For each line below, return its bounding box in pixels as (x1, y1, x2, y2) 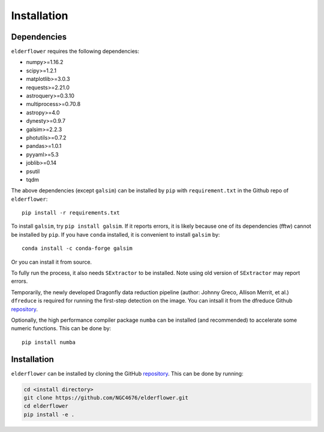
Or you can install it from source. (11, 258, 92, 265)
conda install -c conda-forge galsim (22, 245, 133, 252)
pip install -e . (23, 411, 75, 418)
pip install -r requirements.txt (22, 210, 120, 216)
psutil (26, 168, 40, 175)
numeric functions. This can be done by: (11, 325, 111, 332)
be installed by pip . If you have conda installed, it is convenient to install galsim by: (11, 231, 220, 238)
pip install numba (22, 339, 76, 346)
